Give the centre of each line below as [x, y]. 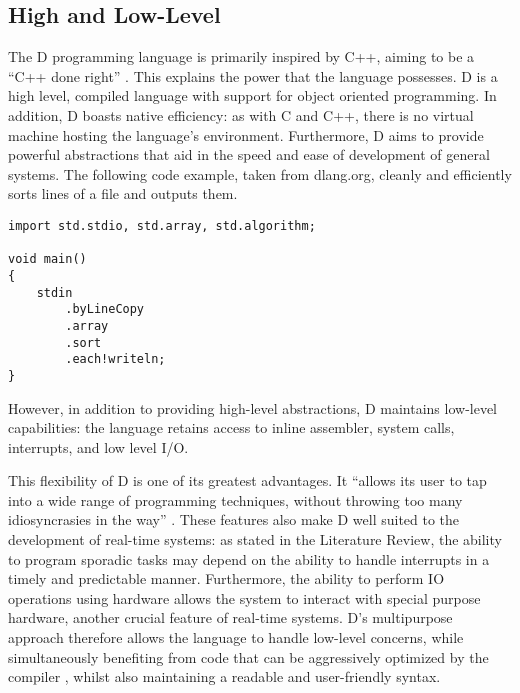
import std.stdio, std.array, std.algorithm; [162, 225]
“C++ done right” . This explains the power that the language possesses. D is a [253, 75]
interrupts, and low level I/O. [98, 446]
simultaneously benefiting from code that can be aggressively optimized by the [248, 656]
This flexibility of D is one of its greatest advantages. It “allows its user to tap [247, 480]
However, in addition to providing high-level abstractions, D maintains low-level [253, 407]
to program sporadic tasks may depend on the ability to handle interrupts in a [249, 558]
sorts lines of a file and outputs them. [123, 193]
